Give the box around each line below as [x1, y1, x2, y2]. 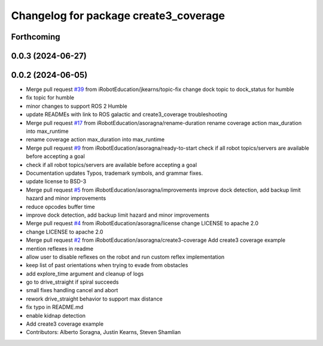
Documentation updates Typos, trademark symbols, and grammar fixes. [26, 169, 203, 177]
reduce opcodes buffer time [26, 203, 95, 210]
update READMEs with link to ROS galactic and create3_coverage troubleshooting [26, 111, 227, 118]
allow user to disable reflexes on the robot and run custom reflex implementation [26, 253, 225, 260]
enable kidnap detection [26, 312, 86, 319]
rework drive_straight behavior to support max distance [26, 295, 163, 302]
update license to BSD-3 [26, 178, 87, 185]
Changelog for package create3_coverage [11, 9, 226, 22]
